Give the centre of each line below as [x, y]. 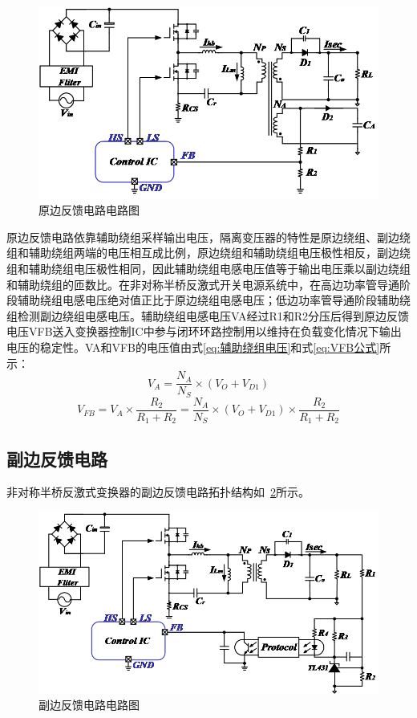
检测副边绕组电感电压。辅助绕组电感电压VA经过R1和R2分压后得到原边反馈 [213, 315]
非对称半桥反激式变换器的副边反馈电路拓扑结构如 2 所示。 [158, 492]
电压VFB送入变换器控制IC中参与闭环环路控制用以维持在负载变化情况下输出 [204, 331]
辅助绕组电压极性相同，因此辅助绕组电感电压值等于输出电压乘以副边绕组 [219, 268]
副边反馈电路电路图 [89, 705]
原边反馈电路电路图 [89, 210]
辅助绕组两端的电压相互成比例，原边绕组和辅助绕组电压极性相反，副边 [214, 253]
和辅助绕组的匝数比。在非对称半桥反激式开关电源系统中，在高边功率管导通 [203, 284]
